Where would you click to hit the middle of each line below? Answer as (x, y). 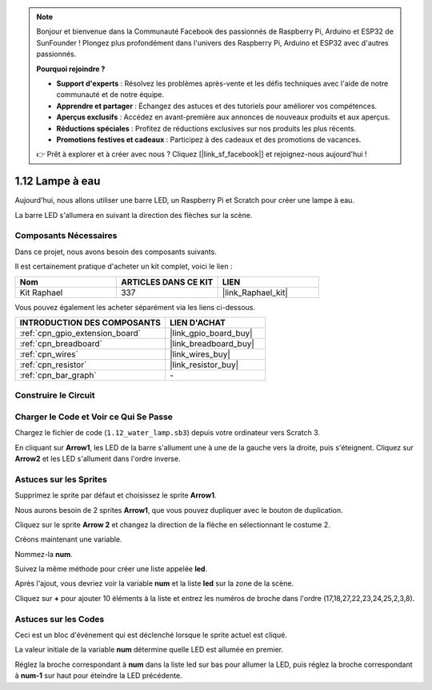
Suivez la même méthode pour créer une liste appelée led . (111, 569)
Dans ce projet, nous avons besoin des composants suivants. (116, 252)
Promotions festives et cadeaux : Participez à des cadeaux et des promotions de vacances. (209, 139)
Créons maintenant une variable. (68, 539)
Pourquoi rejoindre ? (71, 69)
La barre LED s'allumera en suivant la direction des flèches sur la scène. (134, 215)
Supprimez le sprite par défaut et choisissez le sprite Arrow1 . (116, 495)
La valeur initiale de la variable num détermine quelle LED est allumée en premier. (149, 650)
